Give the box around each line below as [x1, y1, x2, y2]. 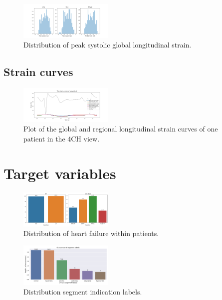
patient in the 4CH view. [23, 133, 100, 144]
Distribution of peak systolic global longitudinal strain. [23, 39, 192, 50]
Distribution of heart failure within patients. [23, 228, 159, 238]
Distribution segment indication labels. [23, 286, 142, 297]
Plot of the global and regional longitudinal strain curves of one [23, 123, 218, 134]
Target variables [3, 162, 116, 183]
